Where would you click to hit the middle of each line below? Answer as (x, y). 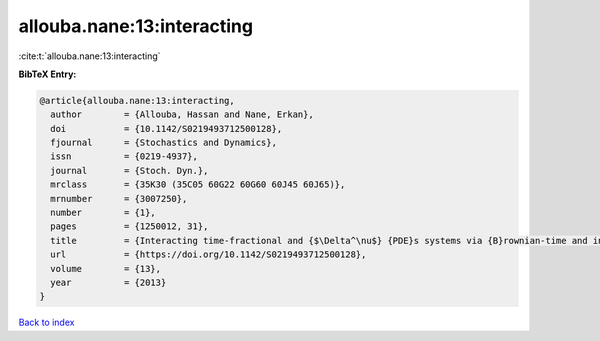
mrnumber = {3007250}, (119, 198)
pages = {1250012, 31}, (129, 226)
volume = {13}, (106, 268)
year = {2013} (108, 282)
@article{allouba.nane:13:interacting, (137, 100)
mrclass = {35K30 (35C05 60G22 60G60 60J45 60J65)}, (198, 184)
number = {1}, (103, 213)
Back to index (46, 322)
